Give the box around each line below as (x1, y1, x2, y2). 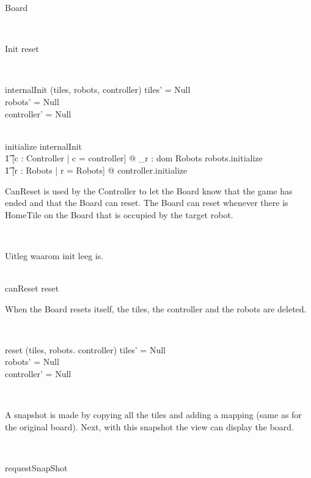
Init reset (5, 42, 39, 55)
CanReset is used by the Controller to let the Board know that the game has (5, 184, 293, 197)
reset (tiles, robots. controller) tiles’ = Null (5, 343, 166, 356)
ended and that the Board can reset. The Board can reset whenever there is (5, 196, 288, 209)
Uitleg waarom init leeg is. (5, 249, 104, 262)
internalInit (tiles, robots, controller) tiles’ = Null (5, 83, 191, 96)
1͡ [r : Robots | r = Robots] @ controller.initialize (5, 163, 188, 176)
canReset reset (5, 282, 59, 295)
